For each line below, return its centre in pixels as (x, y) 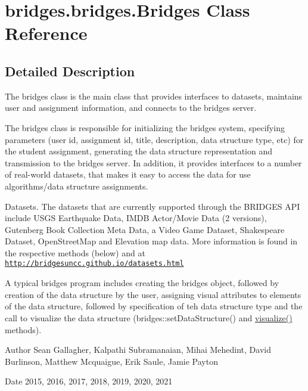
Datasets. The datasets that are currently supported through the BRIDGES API (153, 206)
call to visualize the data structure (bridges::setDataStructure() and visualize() (149, 317)
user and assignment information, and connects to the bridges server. (131, 108)
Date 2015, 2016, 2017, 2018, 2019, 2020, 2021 (89, 381)
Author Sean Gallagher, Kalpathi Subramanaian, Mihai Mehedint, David (138, 350)
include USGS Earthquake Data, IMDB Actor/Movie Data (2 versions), (136, 218)
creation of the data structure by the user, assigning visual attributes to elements (153, 294)
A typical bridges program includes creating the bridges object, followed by (142, 283)
